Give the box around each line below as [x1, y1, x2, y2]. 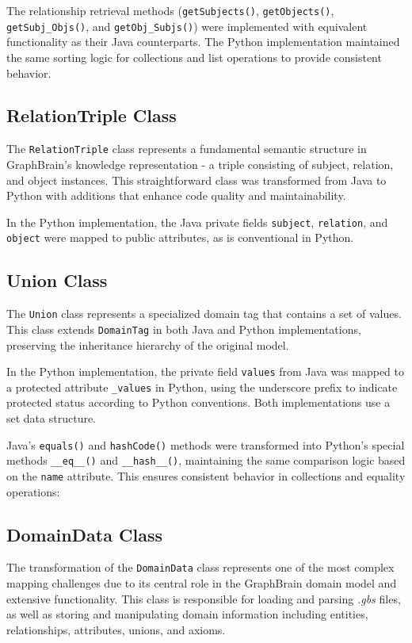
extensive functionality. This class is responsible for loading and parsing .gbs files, [6, 590, 401, 607]
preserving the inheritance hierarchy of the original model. [6, 336, 289, 353]
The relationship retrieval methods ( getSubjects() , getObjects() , [6, 2, 334, 18]
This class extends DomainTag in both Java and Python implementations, [6, 320, 361, 337]
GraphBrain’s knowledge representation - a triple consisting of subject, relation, [6, 155, 394, 172]
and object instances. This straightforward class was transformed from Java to [6, 171, 387, 188]
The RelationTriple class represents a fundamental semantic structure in [6, 140, 367, 157]
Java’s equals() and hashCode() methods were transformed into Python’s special [6, 436, 405, 453]
